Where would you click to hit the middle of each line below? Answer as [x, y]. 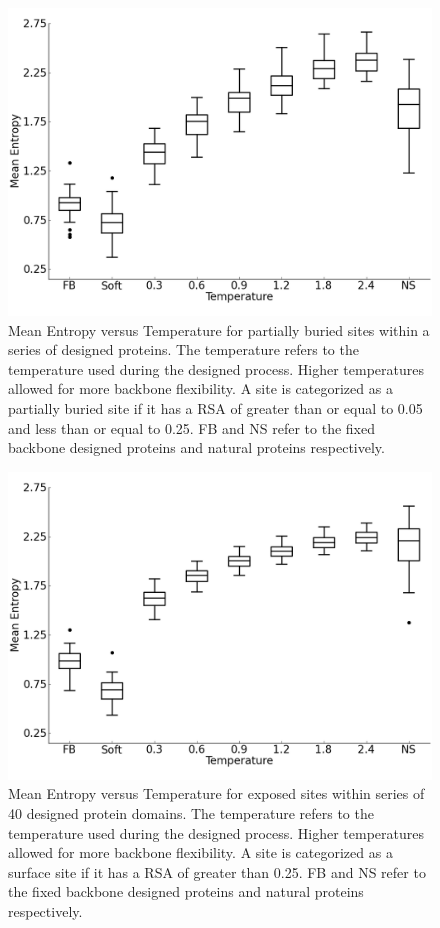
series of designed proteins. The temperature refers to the [183, 349]
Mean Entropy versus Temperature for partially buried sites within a [219, 329]
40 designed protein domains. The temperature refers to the [191, 813]
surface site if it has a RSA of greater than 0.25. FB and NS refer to [217, 871]
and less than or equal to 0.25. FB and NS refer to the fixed [191, 427]
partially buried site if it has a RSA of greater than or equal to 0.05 [215, 408]
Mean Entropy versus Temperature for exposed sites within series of [216, 793]
